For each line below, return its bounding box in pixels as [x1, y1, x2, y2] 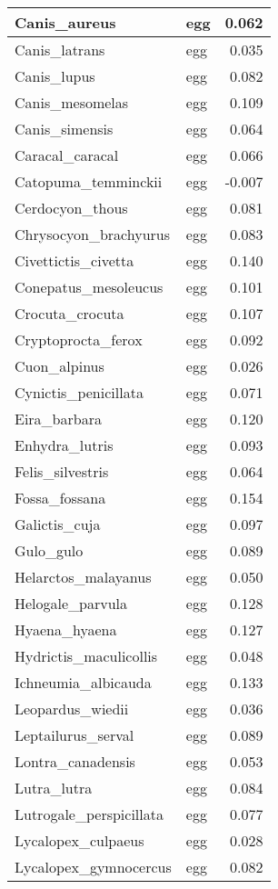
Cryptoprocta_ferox [15, 329, 143, 350]
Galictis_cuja [15, 514, 101, 534]
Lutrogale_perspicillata [15, 804, 164, 824]
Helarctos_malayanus [15, 566, 152, 587]
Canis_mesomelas [15, 92, 129, 113]
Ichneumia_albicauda [15, 672, 152, 693]
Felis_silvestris [15, 461, 109, 482]
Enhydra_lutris [15, 435, 114, 455]
